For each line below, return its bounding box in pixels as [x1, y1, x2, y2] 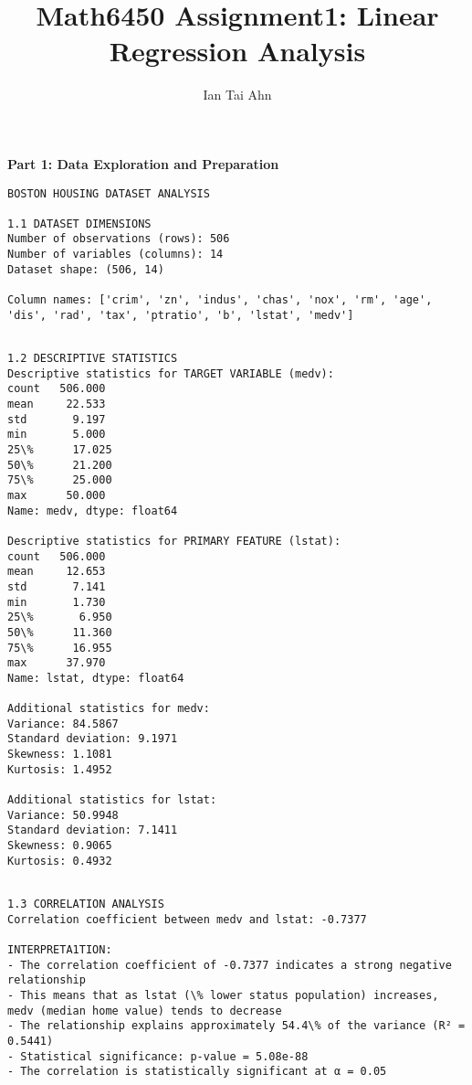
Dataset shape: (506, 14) [7, 262, 164, 276]
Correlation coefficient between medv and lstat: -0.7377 [7, 912, 367, 926]
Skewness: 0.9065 [7, 839, 112, 853]
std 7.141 [7, 580, 106, 593]
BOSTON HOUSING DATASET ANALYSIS [7, 186, 210, 200]
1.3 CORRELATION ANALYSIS [7, 898, 164, 911]
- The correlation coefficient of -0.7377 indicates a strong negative [7, 958, 452, 972]
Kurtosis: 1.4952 [7, 762, 112, 776]
